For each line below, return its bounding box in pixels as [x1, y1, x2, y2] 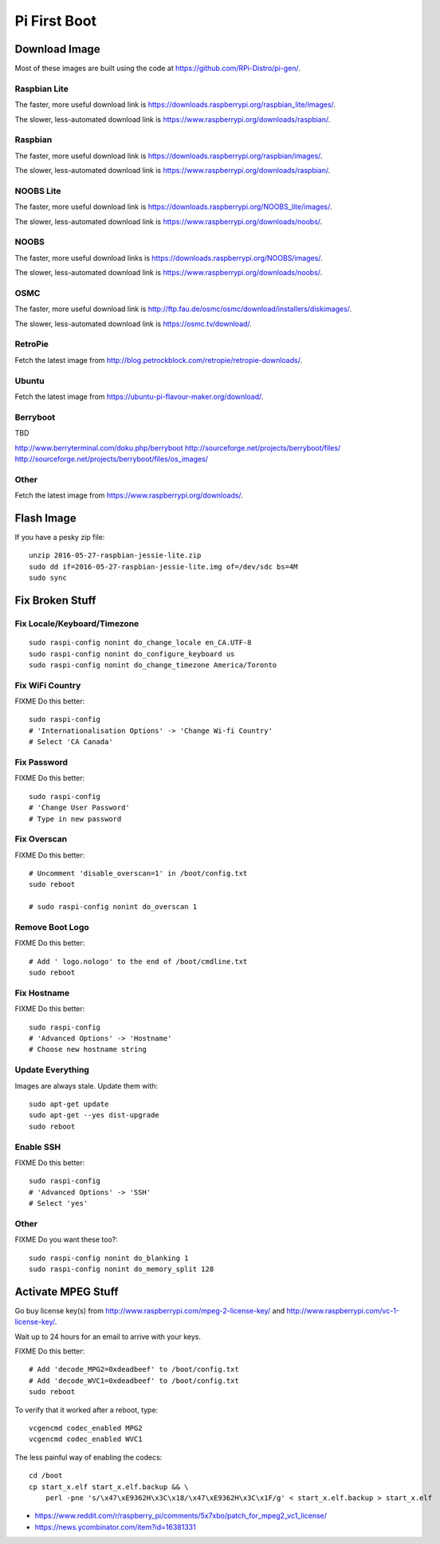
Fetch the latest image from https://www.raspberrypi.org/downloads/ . [14, 490, 243, 500]
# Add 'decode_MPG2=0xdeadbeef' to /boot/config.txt [29, 1365, 239, 1374]
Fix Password [14, 756, 68, 767]
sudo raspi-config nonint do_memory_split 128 [29, 1265, 214, 1274]
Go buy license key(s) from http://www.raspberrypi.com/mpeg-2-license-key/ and [14, 1306, 285, 1315]
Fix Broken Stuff [14, 593, 96, 607]
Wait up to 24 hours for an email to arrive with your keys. [14, 1332, 202, 1341]
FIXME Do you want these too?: [14, 1235, 119, 1244]
